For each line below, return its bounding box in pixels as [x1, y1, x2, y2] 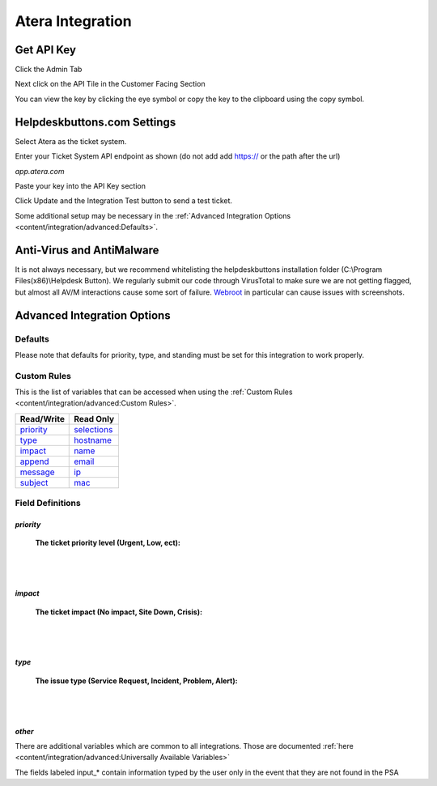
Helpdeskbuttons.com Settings [15, 115, 176, 129]
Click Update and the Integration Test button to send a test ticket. [15, 196, 233, 206]
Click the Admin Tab [15, 65, 83, 74]
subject [19, 477, 49, 488]
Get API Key [15, 43, 77, 57]
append [19, 456, 49, 467]
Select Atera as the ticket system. [15, 136, 127, 146]
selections [74, 423, 113, 435]
